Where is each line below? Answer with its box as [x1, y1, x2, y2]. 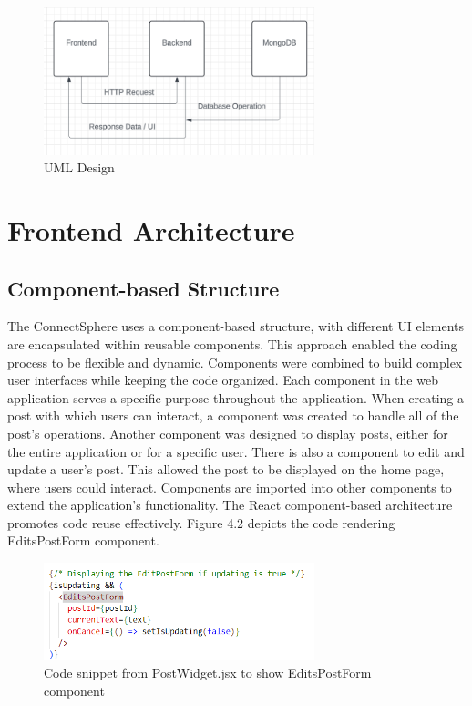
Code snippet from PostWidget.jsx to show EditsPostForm [44, 663, 372, 682]
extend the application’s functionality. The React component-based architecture [7, 495, 453, 514]
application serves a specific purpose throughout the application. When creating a [7, 388, 465, 407]
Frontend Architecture [7, 211, 295, 248]
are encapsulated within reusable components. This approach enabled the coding [7, 334, 457, 353]
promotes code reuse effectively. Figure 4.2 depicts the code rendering [7, 513, 395, 532]
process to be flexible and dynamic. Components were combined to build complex [7, 352, 463, 371]
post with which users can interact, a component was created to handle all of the [7, 406, 459, 425]
